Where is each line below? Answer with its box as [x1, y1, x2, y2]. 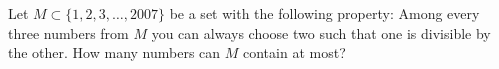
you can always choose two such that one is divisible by [151, 22, 491, 43]
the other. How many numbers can [8, 42, 221, 63]
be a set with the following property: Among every [169, 3, 480, 23]
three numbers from [8, 22, 129, 43]
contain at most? [243, 42, 346, 63]
